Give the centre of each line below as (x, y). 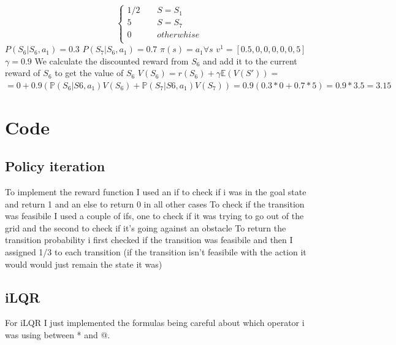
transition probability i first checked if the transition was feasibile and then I (149, 240)
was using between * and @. (58, 335)
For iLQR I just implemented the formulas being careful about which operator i (155, 323)
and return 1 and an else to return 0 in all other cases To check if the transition (155, 204)
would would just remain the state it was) (84, 264)
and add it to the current (250, 60)
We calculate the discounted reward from (112, 60)
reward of (23, 73)
